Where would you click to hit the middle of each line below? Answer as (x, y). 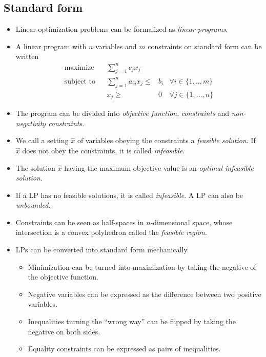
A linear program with (51, 46)
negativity (31, 123)
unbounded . (33, 205)
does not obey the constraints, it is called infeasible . (104, 150)
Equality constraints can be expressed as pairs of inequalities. (124, 349)
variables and (116, 46)
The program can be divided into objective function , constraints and (122, 113)
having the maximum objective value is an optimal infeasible (159, 167)
